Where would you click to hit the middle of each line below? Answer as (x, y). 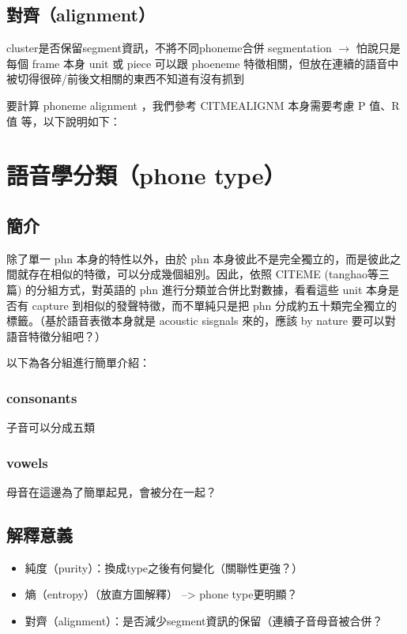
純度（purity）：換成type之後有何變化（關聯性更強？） (164, 567)
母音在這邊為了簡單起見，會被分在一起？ (111, 491)
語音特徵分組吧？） (56, 336)
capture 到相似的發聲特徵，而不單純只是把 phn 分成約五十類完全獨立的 (214, 305)
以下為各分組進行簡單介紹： (78, 362)
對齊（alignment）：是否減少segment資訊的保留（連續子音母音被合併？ (204, 620)
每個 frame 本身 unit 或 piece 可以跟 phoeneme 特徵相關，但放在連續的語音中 (203, 63)
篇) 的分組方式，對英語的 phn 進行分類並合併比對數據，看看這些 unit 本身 (198, 289)
